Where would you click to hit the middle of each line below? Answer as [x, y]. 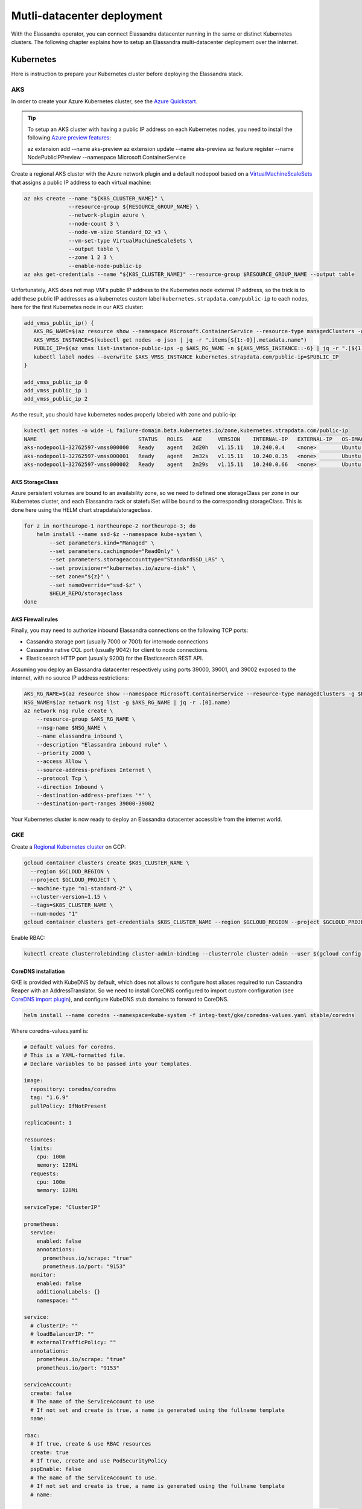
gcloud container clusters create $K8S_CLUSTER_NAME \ [106, 863]
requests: [45, 1173]
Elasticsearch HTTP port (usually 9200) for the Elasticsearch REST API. [115, 659]
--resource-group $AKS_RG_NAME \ [86, 719]
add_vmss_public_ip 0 [56, 382]
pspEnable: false [56, 1469]
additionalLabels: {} [68, 1292]
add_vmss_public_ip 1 [56, 391]
